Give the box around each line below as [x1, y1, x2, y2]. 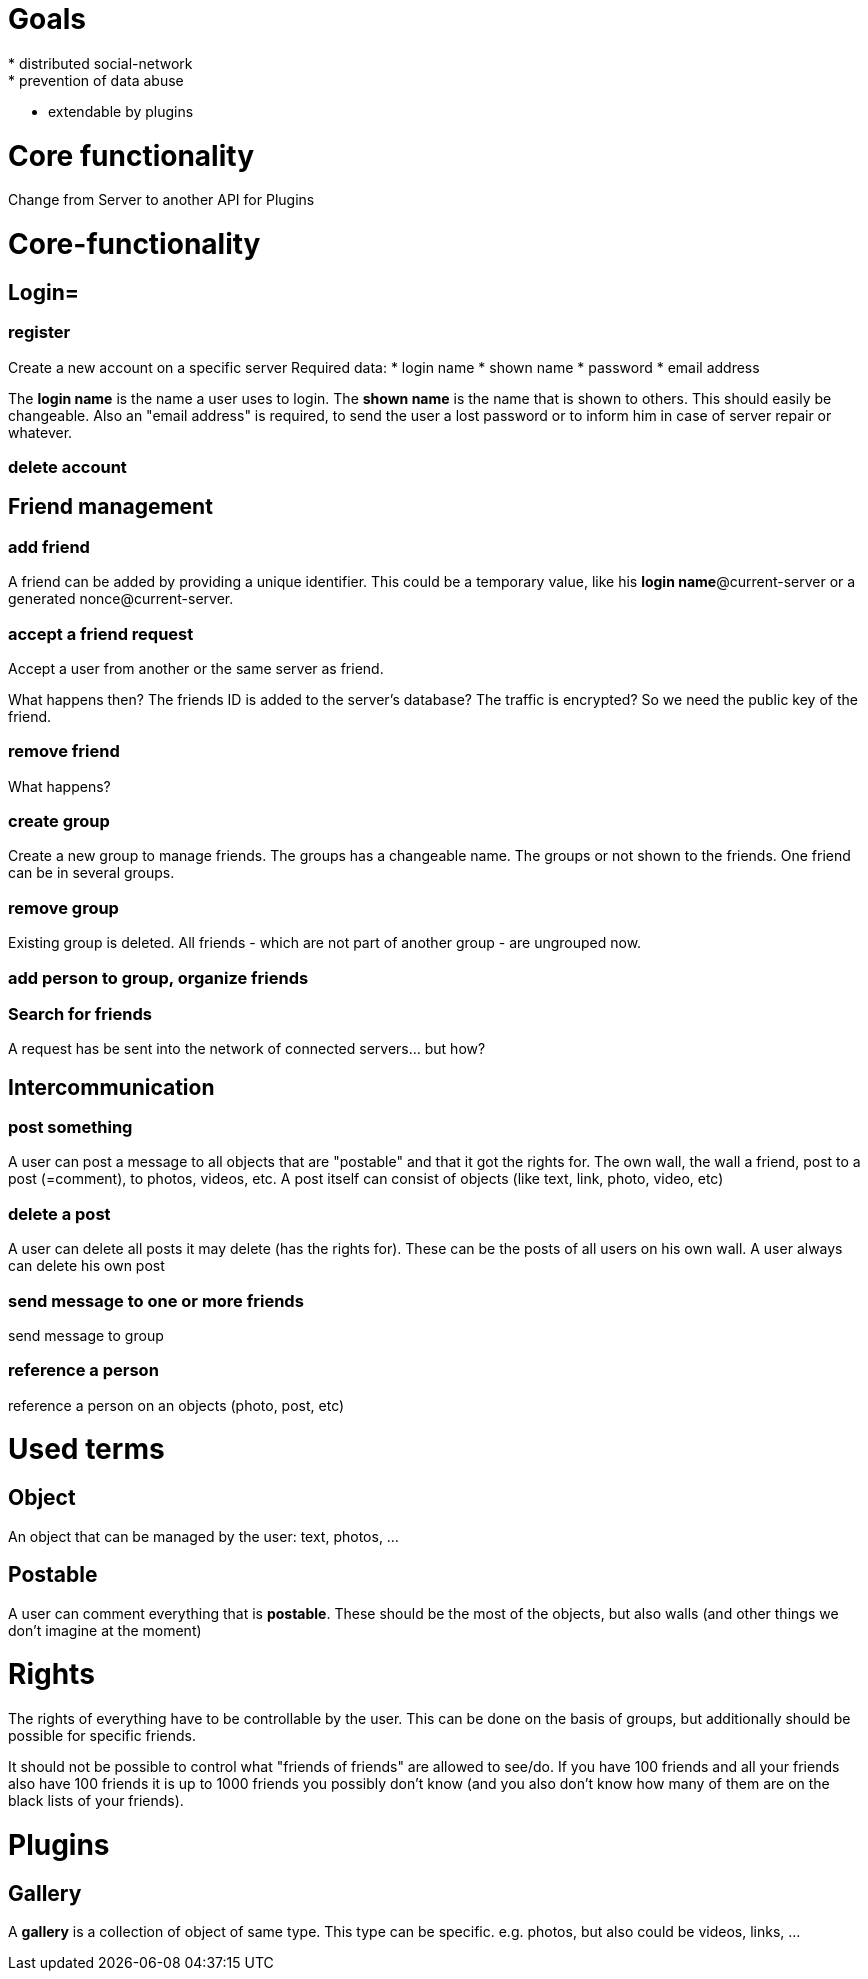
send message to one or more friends [8, 1290, 304, 1311]
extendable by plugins [48, 102, 194, 120]
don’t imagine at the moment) [8, 1621, 202, 1639]
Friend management [8, 494, 213, 520]
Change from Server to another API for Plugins [8, 191, 315, 209]
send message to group [8, 1326, 164, 1344]
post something [8, 1117, 133, 1138]
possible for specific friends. [8, 1727, 197, 1744]
